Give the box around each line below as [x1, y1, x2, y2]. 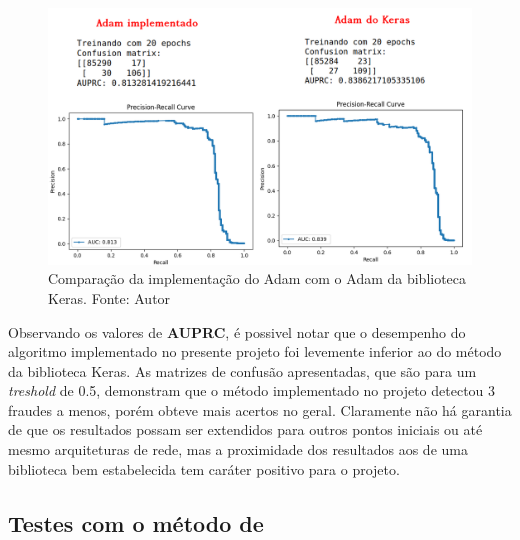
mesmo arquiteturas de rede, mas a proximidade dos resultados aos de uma [8, 439, 468, 460]
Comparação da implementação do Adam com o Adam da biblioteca [48, 268, 467, 289]
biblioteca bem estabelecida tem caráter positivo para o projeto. [8, 458, 400, 479]
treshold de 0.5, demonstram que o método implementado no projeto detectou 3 [8, 380, 496, 401]
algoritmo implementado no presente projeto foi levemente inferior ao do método [8, 341, 502, 362]
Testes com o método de [8, 507, 264, 538]
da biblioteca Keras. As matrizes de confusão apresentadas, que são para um [8, 360, 477, 381]
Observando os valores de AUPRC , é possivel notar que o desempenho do [8, 321, 466, 342]
